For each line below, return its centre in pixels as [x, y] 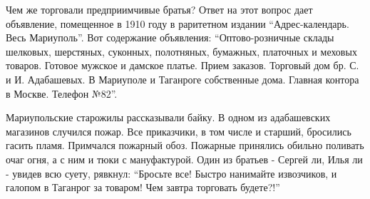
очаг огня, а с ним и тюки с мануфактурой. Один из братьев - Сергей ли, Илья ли [184, 159]
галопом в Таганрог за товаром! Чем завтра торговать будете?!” [143, 187]
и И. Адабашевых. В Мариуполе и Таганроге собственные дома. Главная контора [183, 79]
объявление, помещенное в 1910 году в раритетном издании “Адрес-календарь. [178, 23]
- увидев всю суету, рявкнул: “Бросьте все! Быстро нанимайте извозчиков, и [171, 173]
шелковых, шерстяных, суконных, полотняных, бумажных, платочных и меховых [181, 51]
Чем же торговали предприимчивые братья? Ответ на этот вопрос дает [159, 9]
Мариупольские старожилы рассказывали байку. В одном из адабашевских [168, 117]
